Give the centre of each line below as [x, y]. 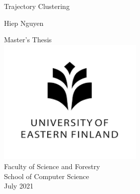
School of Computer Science [47, 176]
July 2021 [19, 186]
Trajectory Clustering [37, 6]
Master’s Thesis [28, 40]
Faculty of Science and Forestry [52, 166]
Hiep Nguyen [24, 23]
